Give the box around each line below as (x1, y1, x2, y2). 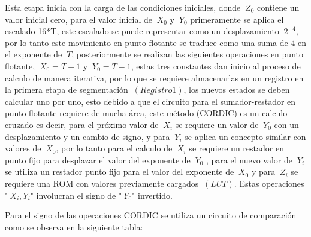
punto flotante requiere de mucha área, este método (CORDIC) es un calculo (5, 107, 288, 119)
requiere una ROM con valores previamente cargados (5, 177, 199, 189)
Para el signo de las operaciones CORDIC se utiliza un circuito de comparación (5, 209, 297, 221)
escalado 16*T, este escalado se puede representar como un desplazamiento (5, 25, 279, 37)
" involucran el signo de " (30, 189, 122, 201)
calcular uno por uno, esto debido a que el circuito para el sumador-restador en (5, 95, 296, 107)
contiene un (256, 1, 300, 13)
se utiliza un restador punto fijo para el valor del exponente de (5, 165, 234, 178)
